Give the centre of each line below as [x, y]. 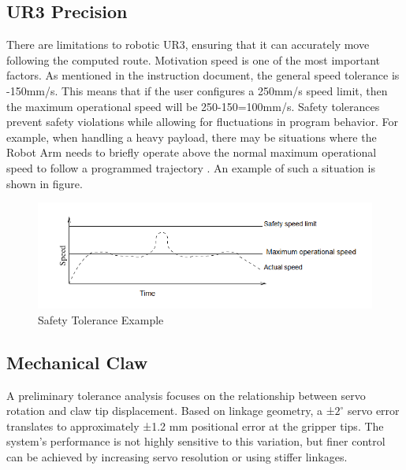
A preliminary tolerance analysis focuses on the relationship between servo [186, 395]
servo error [374, 411]
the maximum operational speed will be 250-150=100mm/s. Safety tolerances [193, 106]
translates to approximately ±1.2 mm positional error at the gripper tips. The [195, 426]
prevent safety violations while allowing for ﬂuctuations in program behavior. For [202, 122]
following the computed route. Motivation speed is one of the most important [193, 59]
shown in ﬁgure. [45, 183]
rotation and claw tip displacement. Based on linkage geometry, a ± [171, 411]
